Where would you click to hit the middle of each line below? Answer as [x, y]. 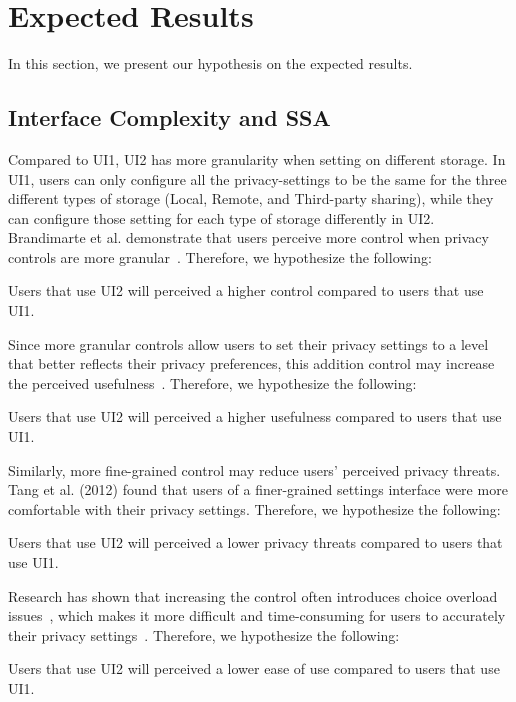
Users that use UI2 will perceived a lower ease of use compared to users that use [254, 668]
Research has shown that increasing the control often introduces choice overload [253, 595]
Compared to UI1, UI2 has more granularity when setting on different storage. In [257, 158]
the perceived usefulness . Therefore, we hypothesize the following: [212, 382]
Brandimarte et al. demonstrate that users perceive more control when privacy [248, 237]
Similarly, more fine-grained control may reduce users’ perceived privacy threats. [254, 469]
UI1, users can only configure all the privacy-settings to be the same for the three [257, 178]
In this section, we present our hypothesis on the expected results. [210, 63]
